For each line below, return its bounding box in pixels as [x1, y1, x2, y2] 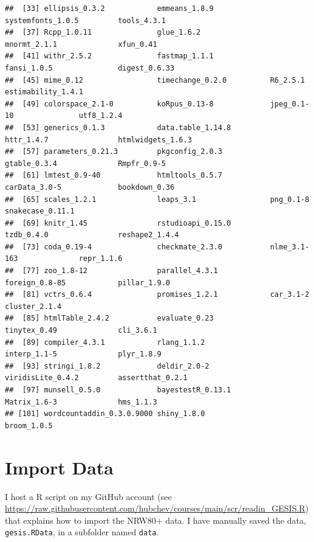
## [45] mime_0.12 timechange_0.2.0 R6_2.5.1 [5, 75, 305, 85]
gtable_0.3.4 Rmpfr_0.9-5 [5, 159, 166, 168]
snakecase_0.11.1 [5, 207, 75, 216]
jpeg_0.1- [270, 99, 310, 108]
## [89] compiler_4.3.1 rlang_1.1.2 [5, 338, 205, 347]
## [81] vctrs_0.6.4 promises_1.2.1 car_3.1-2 [5, 290, 310, 299]
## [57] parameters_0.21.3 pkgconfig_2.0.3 [5, 147, 222, 156]
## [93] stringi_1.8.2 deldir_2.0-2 [5, 361, 210, 370]
